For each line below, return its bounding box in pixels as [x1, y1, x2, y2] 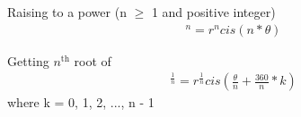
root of [74, 51, 111, 70]
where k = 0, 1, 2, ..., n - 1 [7, 93, 155, 112]
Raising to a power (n [7, 3, 127, 21]
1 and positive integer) [151, 3, 276, 21]
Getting [7, 51, 49, 70]
